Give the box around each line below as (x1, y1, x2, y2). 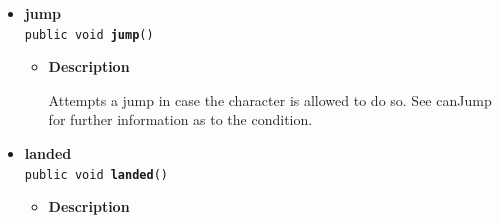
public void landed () (24, 167, 168, 182)
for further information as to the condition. (48, 109, 313, 130)
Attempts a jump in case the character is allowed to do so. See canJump (48, 89, 492, 110)
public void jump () (24, 27, 154, 42)
